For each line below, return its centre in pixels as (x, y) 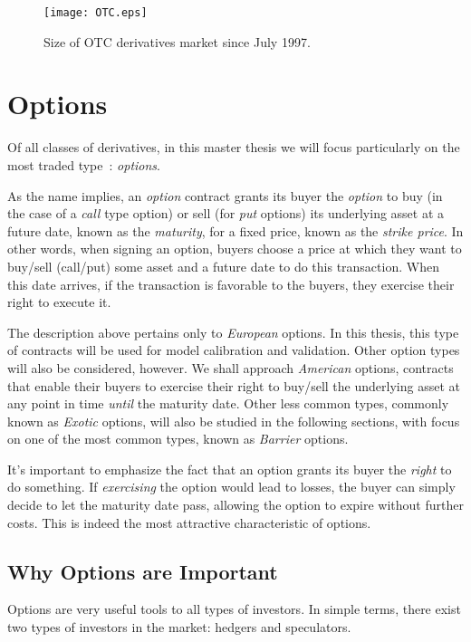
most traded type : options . (84, 164)
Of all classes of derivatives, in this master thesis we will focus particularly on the (234, 147)
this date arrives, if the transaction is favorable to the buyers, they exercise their (231, 284)
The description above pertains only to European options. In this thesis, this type (233, 332)
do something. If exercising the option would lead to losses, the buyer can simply (231, 487)
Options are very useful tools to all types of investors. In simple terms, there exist (234, 609)
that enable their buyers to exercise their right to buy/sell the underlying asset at (234, 385)
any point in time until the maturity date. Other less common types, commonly (228, 403)
